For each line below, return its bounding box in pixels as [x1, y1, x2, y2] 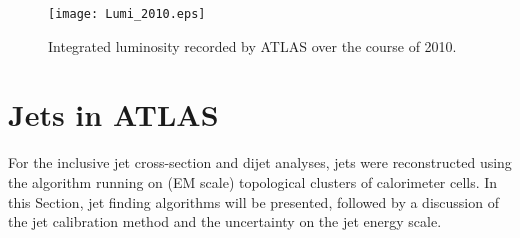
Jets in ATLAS [8, 94, 219, 135]
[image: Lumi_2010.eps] [48, 7, 206, 21]
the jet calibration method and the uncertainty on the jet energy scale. [8, 211, 442, 232]
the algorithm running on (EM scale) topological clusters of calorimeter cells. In [8, 171, 498, 192]
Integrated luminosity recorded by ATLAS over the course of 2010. [48, 35, 457, 56]
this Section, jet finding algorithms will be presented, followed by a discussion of [8, 191, 499, 212]
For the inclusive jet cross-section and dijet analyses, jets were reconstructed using [8, 152, 512, 173]
